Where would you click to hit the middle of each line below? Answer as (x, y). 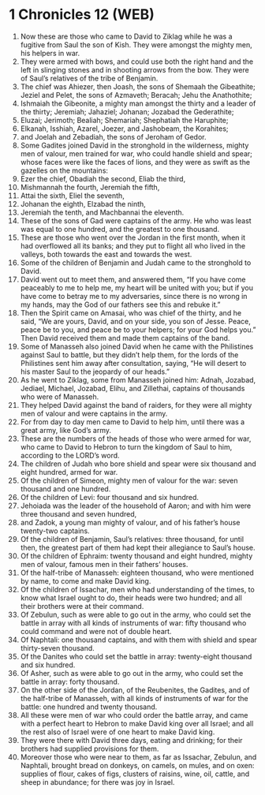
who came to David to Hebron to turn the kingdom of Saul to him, (126, 446)
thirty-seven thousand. (58, 648)
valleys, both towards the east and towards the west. (106, 254)
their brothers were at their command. (82, 606)
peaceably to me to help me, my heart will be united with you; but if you (136, 287)
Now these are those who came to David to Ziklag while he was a (126, 36)
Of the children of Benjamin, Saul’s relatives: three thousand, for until (132, 539)
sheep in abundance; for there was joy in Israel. (97, 782)
